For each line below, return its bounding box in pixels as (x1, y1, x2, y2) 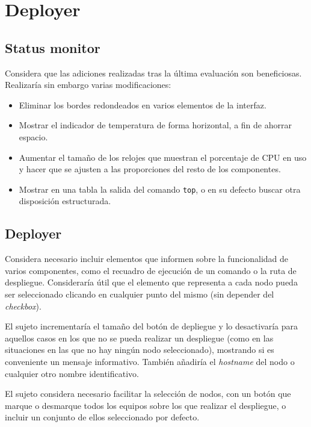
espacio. (19, 130, 48, 143)
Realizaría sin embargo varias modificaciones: (5, 78, 171, 91)
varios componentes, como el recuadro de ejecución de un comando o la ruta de (5, 264, 297, 276)
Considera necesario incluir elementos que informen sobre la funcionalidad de (5, 252, 289, 265)
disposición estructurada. (19, 195, 111, 207)
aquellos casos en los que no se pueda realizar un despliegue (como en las (5, 331, 274, 344)
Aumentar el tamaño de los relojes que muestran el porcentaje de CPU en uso (19, 151, 307, 163)
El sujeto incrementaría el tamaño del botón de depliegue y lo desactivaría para (5, 320, 298, 332)
